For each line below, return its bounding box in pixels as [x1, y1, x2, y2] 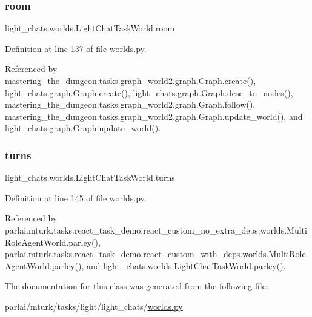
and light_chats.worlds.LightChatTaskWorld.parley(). [87, 259, 286, 272]
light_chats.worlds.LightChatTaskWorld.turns [5, 171, 175, 184]
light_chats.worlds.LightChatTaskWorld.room [5, 22, 175, 34]
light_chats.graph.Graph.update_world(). [5, 122, 161, 134]
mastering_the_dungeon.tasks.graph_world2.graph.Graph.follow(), [5, 98, 256, 111]
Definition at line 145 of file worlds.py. [5, 191, 147, 204]
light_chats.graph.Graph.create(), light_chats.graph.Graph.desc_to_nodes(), [5, 86, 293, 99]
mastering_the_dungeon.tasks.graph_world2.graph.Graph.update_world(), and [5, 109, 303, 122]
